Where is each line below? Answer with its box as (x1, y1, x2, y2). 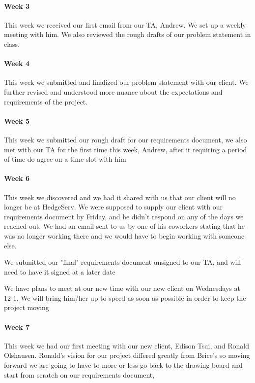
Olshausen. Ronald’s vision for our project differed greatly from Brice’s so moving (4, 350, 250, 360)
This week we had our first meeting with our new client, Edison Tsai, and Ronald (4, 340, 249, 350)
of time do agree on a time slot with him (4, 154, 126, 164)
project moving (4, 302, 49, 313)
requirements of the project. (4, 96, 88, 106)
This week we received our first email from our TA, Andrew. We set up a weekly (4, 19, 246, 30)
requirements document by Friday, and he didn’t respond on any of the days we (4, 211, 244, 221)
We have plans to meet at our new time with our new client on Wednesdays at (4, 283, 240, 293)
